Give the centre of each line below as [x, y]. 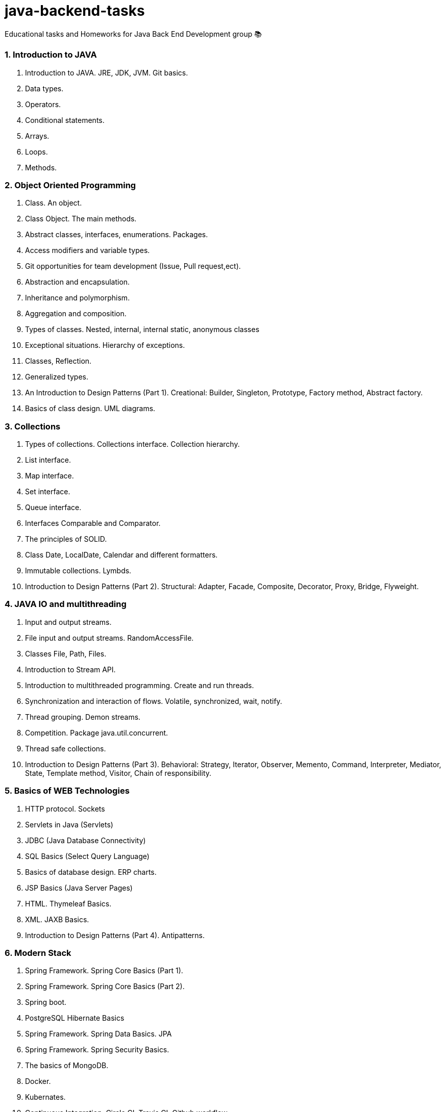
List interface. [48, 460]
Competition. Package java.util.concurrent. [97, 732]
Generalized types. [57, 377]
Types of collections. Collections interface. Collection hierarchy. [132, 444]
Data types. [44, 88]
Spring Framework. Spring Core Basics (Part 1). [104, 971]
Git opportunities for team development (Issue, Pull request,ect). [133, 266]
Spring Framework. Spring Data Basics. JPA [98, 1034]
